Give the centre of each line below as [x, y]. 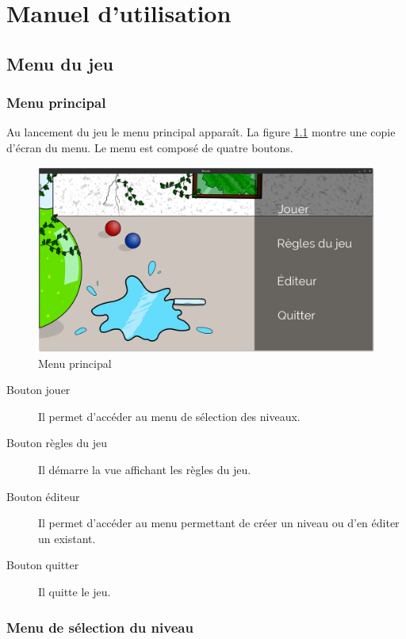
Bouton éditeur [43, 496]
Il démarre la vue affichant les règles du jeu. [145, 470]
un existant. [67, 538]
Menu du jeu [60, 63]
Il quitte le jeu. [75, 592]
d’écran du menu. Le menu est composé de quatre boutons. [150, 147]
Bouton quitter [43, 565]
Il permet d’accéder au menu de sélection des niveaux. [169, 416]
